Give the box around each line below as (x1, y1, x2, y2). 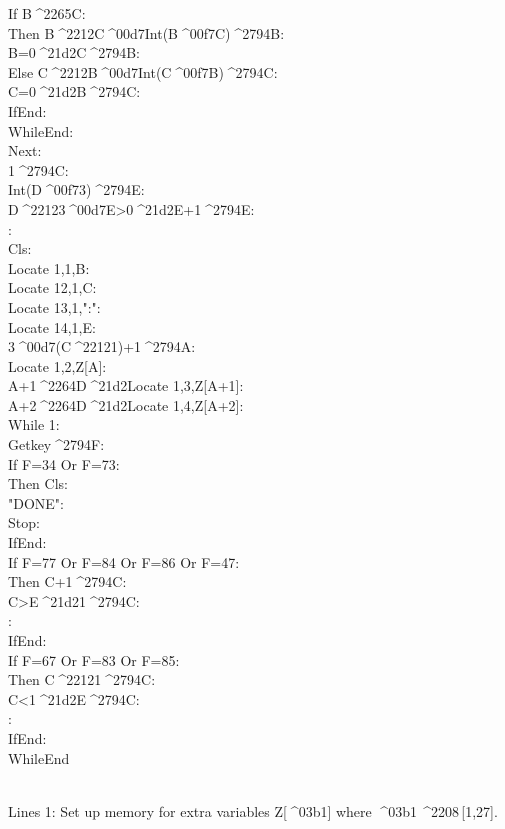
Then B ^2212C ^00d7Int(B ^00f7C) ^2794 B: (8, 22, 285, 43)
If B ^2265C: (8, 3, 86, 23)
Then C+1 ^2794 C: (8, 571, 127, 592)
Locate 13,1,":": (8, 296, 101, 317)
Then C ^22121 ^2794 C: (8, 669, 156, 690)
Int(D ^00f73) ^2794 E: (8, 179, 145, 200)
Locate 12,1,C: (8, 277, 97, 298)
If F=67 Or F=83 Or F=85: (8, 649, 180, 670)
